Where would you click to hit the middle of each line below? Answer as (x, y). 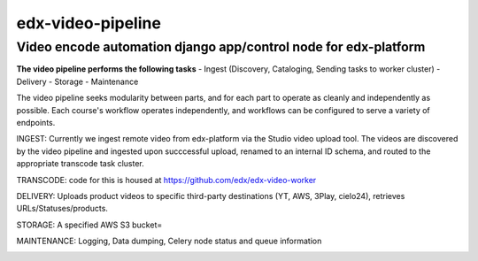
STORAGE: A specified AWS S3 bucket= (89, 225)
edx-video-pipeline (89, 23)
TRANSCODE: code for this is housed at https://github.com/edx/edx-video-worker (166, 180)
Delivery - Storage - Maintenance (77, 81)
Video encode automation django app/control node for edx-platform (221, 47)
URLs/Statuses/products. (62, 209)
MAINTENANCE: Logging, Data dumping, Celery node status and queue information (169, 241)
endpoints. (36, 122)
